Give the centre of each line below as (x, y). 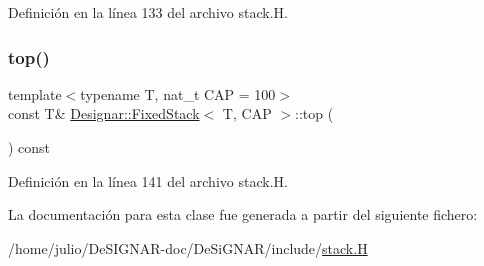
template (35, 93)
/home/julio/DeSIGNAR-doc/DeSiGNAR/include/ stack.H (188, 247)
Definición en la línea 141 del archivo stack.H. (148, 180)
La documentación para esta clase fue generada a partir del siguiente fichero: (243, 214)
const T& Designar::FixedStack (104, 113)
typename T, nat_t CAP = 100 (178, 93)
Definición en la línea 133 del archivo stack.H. (148, 12)
